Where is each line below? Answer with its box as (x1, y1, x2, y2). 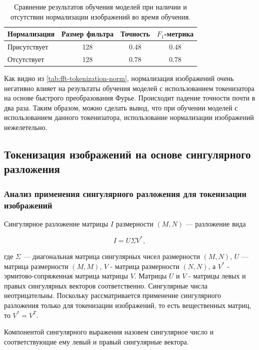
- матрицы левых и (188, 270, 246, 281)
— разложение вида (186, 218, 246, 228)
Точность (120, 28, 150, 39)
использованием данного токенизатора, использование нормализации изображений (4, 112, 254, 122)
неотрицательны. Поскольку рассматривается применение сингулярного (4, 290, 221, 300)
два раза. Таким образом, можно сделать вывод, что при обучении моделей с (4, 102, 238, 112)
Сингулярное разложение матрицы (4, 218, 108, 228)
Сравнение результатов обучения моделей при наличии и (14, 1, 187, 11)
